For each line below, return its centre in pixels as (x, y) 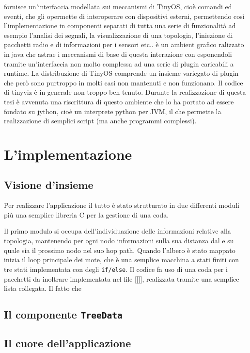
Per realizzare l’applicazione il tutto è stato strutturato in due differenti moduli (122, 205)
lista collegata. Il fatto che (43, 288)
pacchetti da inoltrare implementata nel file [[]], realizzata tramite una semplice (122, 278)
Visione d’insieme (49, 185)
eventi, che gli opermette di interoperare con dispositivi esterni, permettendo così (124, 16)
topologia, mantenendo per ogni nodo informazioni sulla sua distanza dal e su (119, 241)
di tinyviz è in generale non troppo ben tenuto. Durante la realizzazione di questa (125, 92)
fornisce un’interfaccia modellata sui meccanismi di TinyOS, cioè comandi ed (118, 6)
